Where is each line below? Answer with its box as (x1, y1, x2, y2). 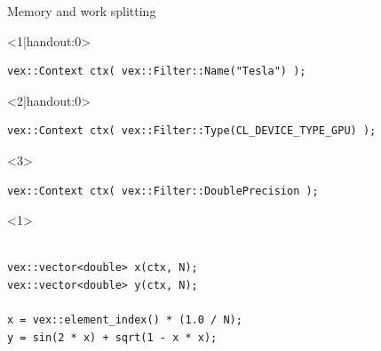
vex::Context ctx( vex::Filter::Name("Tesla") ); (7, 65, 306, 78)
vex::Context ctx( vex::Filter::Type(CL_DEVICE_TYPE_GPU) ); (7, 124, 377, 138)
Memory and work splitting (7, 2, 156, 20)
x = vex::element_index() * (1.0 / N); (7, 314, 242, 327)
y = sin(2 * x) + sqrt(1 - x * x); (7, 331, 218, 344)
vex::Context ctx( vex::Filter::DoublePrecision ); (7, 184, 319, 197)
